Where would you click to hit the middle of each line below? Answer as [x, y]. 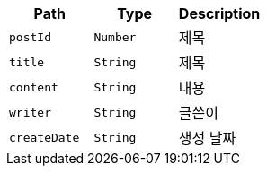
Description [219, 13]
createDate [44, 137]
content [34, 87]
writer [30, 112]
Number [115, 37]
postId [30, 37]
